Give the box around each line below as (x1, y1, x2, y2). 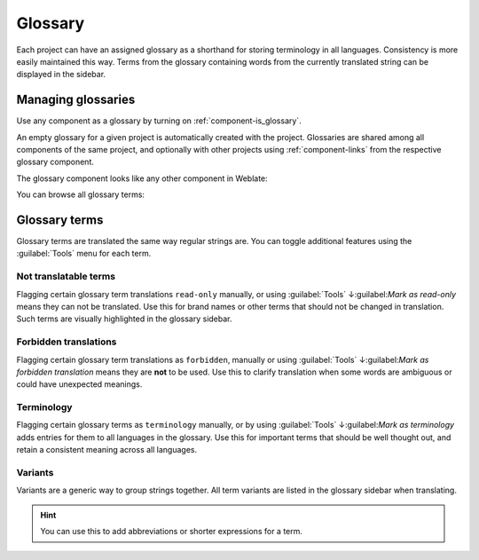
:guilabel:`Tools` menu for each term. (16, 248, 152, 259)
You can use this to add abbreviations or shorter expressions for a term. (40, 526, 303, 537)
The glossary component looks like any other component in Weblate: (16, 173, 268, 184)
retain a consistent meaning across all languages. (16, 445, 198, 455)
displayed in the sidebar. (16, 69, 106, 80)
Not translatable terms (16, 271, 115, 283)
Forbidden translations (16, 335, 117, 348)
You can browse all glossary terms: (16, 189, 145, 200)
